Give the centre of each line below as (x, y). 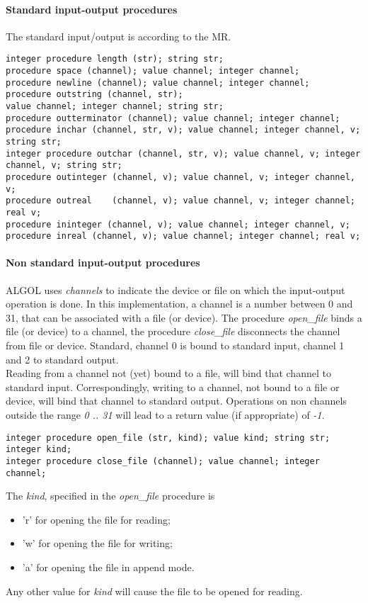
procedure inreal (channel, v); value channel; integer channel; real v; (183, 236)
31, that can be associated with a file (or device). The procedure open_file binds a (184, 317)
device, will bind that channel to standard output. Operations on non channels (176, 401)
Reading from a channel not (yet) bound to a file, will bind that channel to (168, 373)
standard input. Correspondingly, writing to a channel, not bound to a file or (173, 387)
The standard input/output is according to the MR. (119, 36)
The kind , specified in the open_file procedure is (110, 496)
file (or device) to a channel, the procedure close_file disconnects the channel (173, 331)
